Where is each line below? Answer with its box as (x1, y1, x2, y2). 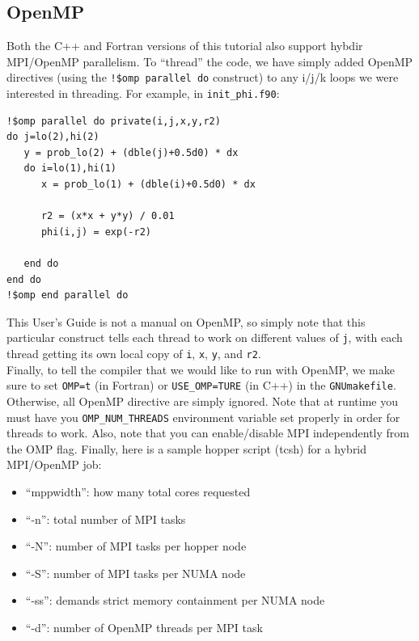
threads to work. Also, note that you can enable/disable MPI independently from (6, 424, 409, 441)
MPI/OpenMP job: (6, 456, 102, 473)
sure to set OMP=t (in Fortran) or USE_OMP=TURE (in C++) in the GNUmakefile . (6, 377, 396, 394)
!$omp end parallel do (6, 289, 129, 302)
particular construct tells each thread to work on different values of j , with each (6, 329, 403, 346)
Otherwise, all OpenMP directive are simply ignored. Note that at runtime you (6, 392, 398, 409)
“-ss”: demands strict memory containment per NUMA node (25, 592, 325, 609)
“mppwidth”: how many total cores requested (25, 483, 251, 500)
